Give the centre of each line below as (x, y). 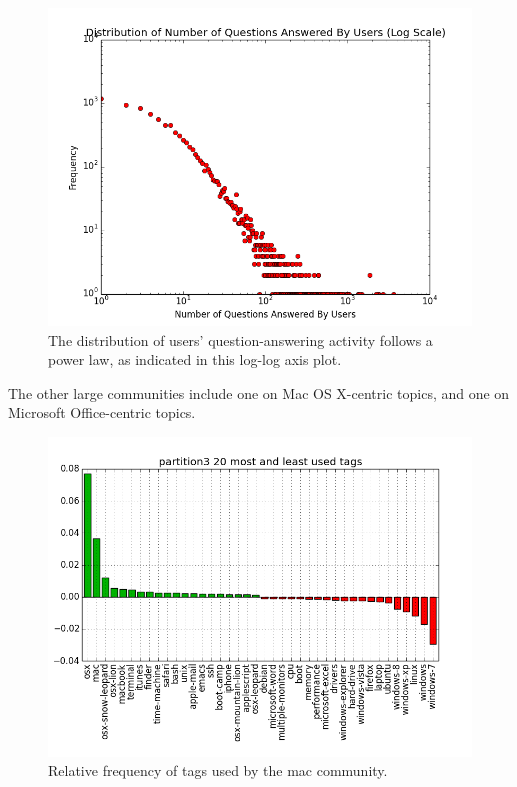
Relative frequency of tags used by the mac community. (218, 770)
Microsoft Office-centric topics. (102, 412)
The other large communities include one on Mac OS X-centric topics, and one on (259, 392)
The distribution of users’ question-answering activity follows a (240, 339)
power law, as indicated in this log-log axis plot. (195, 359)
